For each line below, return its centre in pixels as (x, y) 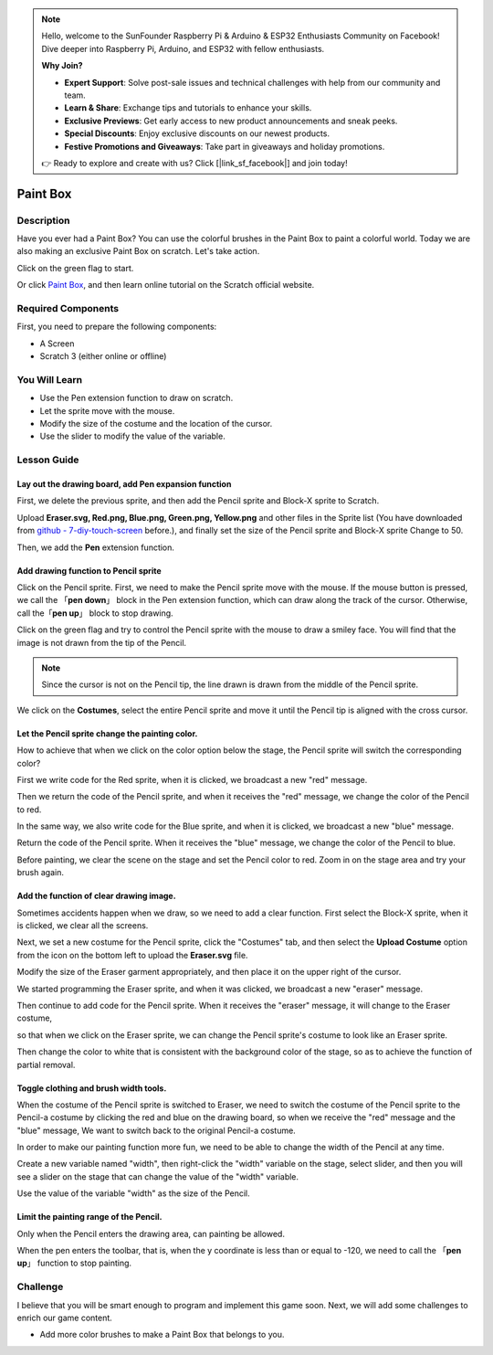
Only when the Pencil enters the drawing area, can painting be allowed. (151, 1233)
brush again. (40, 873)
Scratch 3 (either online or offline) (103, 356)
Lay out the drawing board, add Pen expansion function (124, 484)
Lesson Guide (48, 460)
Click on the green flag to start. (75, 268)
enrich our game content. (65, 1318)
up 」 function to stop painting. (74, 1263)
